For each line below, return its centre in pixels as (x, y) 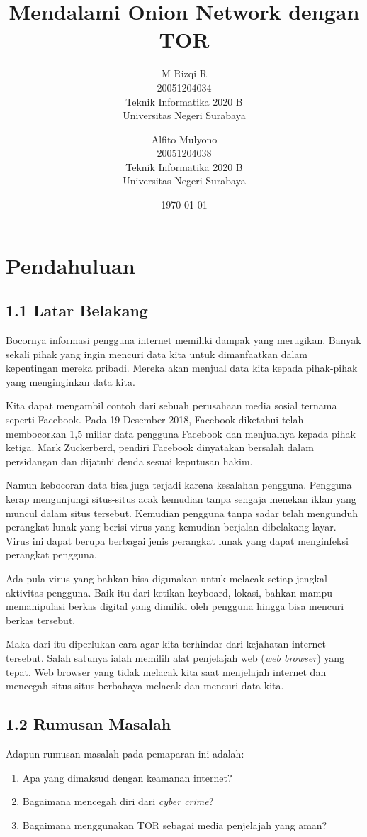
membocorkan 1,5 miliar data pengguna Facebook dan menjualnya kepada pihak (181, 433)
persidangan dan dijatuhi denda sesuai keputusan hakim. (129, 461)
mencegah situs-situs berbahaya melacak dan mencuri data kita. (145, 686)
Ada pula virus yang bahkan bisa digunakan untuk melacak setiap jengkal (166, 578)
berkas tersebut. (41, 620)
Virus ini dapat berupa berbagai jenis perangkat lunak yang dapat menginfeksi (177, 540)
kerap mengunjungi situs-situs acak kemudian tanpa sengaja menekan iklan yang (181, 498)
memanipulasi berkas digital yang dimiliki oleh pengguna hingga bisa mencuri (175, 606)
